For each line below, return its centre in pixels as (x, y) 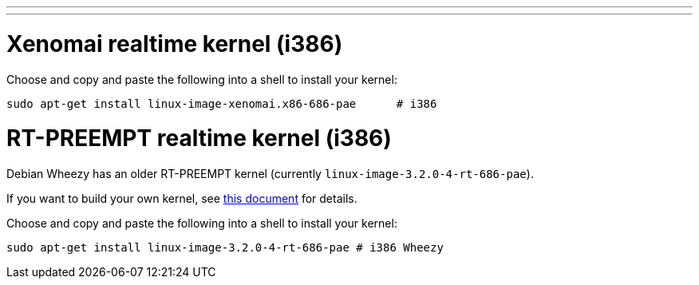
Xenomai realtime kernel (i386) (175, 44)
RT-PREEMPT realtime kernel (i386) (199, 139)
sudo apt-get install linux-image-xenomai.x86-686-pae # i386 (222, 103)
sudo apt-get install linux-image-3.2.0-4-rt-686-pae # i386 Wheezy (225, 247)
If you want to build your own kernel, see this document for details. (182, 198)
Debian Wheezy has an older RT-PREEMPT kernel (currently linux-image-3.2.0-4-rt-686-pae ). (270, 174)
